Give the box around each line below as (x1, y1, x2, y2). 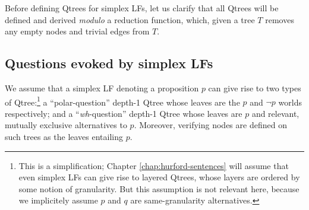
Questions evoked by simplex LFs (5, 54, 213, 72)
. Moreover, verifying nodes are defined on (134, 119, 287, 131)
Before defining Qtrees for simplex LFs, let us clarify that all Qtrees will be (5, 2, 279, 14)
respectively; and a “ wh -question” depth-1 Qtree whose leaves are (5, 107, 242, 119)
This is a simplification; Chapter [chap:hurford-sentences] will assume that (18, 159, 289, 171)
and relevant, (251, 107, 299, 119)
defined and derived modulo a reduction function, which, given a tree (5, 13, 255, 26)
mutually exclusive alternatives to (5, 119, 127, 131)
